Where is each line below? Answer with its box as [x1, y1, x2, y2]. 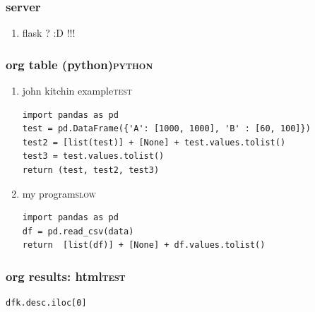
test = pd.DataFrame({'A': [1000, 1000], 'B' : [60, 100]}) [22, 124, 311, 134]
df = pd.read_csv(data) [22, 226, 134, 236]
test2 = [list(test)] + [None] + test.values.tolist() [22, 137, 286, 148]
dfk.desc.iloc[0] [6, 298, 87, 308]
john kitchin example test [22, 83, 132, 98]
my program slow [22, 186, 97, 200]
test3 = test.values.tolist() [22, 151, 165, 162]
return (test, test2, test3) [22, 165, 160, 175]
